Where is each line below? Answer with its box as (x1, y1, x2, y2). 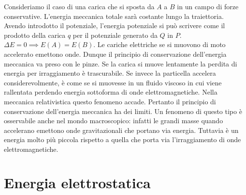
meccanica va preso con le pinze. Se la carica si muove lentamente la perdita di (4, 58, 237, 68)
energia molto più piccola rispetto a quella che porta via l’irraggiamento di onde (4, 134, 241, 145)
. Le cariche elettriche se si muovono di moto (93, 39, 226, 49)
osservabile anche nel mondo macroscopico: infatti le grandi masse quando (4, 115, 223, 126)
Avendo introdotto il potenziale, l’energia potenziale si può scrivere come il (4, 20, 225, 31)
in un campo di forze (177, 1, 239, 11)
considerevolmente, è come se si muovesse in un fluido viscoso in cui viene (4, 77, 222, 87)
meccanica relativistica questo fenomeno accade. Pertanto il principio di (4, 96, 216, 106)
